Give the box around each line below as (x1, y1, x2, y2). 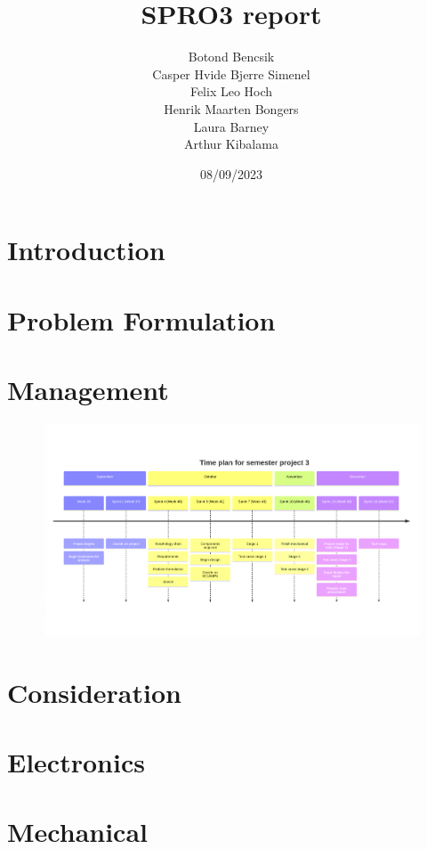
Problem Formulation (7, 301, 276, 338)
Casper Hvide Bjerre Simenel (152, 64, 310, 83)
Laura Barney (193, 117, 270, 135)
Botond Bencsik (188, 47, 275, 66)
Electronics (7, 744, 145, 780)
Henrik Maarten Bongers (164, 99, 299, 118)
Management (7, 371, 169, 408)
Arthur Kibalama (184, 135, 278, 153)
